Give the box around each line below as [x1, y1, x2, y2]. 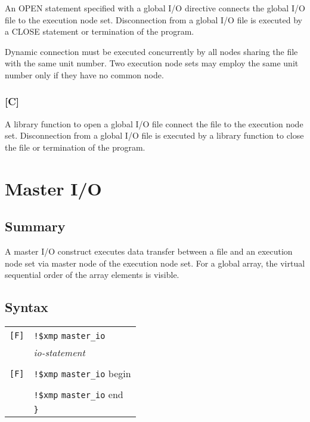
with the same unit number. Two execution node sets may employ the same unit [5, 57, 299, 69]
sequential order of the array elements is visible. [5, 268, 179, 281]
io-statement [33, 345, 85, 360]
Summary [5, 217, 66, 236]
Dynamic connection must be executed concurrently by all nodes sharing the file [5, 45, 298, 57]
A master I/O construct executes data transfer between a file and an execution [5, 245, 293, 258]
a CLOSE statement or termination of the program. [5, 25, 194, 38]
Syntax [5, 298, 48, 316]
